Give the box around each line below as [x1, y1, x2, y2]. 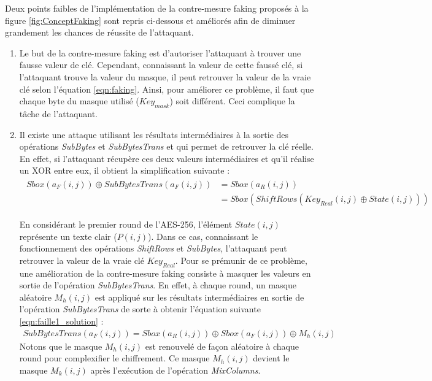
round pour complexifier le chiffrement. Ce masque [19, 352, 210, 364]
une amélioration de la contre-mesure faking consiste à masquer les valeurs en [19, 266, 311, 279]
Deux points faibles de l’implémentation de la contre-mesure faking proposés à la [5, 2, 309, 14]
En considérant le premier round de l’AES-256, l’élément [19, 218, 233, 231]
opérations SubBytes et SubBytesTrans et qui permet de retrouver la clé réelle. [19, 140, 314, 153]
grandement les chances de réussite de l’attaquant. [5, 26, 194, 39]
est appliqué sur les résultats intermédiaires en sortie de [94, 290, 304, 303]
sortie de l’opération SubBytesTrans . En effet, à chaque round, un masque [19, 279, 296, 291]
